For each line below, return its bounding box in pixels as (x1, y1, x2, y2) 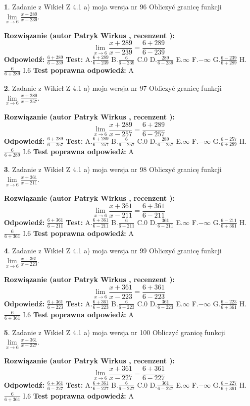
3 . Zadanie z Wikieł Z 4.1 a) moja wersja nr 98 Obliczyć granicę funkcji (4, 164, 222, 174)
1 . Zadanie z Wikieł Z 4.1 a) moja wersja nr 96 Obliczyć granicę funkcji (4, 1, 222, 11)
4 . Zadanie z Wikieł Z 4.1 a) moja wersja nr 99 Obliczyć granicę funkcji (4, 245, 222, 256)
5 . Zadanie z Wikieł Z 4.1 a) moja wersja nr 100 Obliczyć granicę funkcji (4, 327, 225, 337)
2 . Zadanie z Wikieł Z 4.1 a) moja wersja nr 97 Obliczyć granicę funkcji (4, 83, 222, 93)
